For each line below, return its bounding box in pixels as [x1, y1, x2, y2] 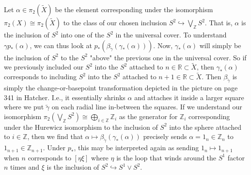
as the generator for [119, 111, 178, 121]
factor [227, 152, 245, 162]
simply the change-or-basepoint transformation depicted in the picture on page [4, 83, 238, 93]
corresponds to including [4, 71, 77, 82]
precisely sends [143, 131, 187, 141]
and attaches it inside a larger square [134, 92, 244, 102]
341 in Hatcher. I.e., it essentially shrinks [4, 92, 125, 102]
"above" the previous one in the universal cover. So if [90, 52, 247, 62]
